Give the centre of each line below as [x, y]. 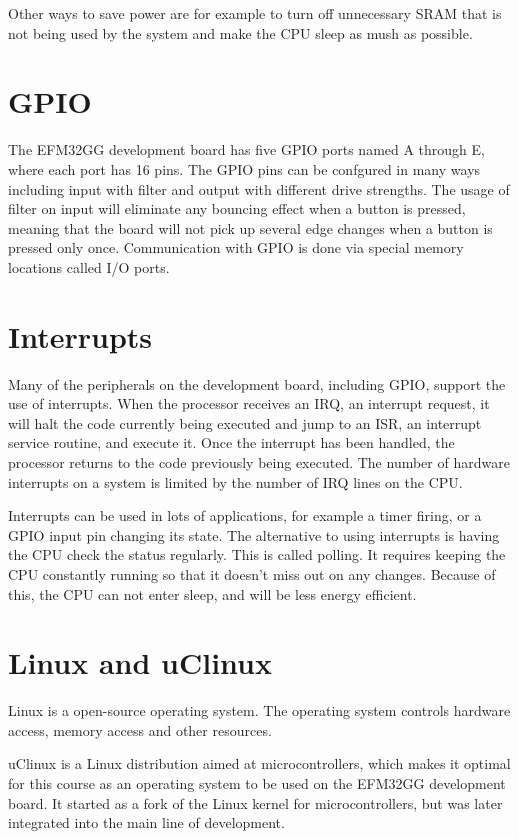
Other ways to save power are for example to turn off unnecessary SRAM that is [255, 13]
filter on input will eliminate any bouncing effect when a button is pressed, [237, 208]
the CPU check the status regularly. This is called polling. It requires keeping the [257, 554]
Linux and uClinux [140, 662]
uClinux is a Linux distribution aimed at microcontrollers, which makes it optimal [259, 763]
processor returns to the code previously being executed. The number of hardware [259, 461]
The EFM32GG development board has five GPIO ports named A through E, [246, 149]
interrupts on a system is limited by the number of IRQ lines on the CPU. [235, 481]
